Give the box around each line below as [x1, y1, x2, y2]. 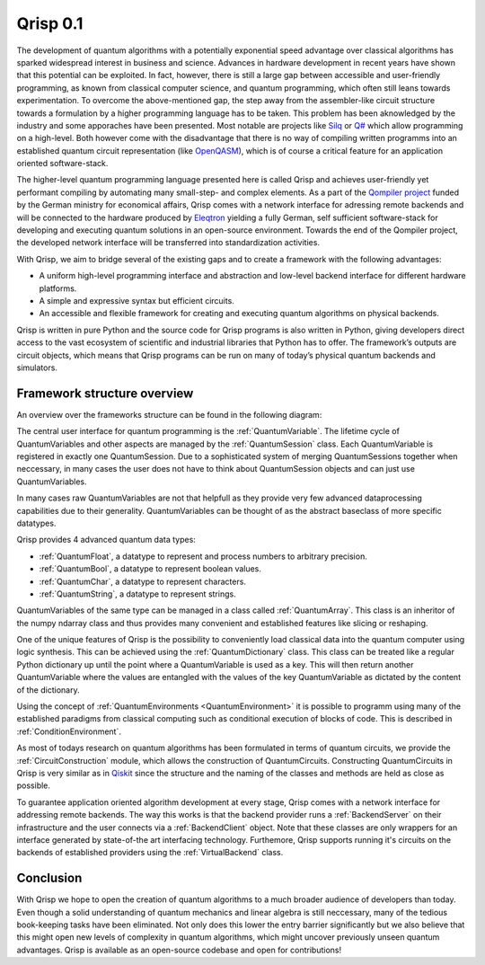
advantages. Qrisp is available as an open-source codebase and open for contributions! [16, 944, 341, 955]
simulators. [16, 362, 58, 373]
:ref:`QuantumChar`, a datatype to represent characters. [39, 576, 247, 587]
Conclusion [16, 871, 83, 886]
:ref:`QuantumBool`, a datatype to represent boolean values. [39, 563, 262, 574]
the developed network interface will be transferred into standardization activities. [16, 237, 321, 248]
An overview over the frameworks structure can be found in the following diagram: [16, 409, 322, 420]
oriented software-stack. [16, 158, 109, 169]
